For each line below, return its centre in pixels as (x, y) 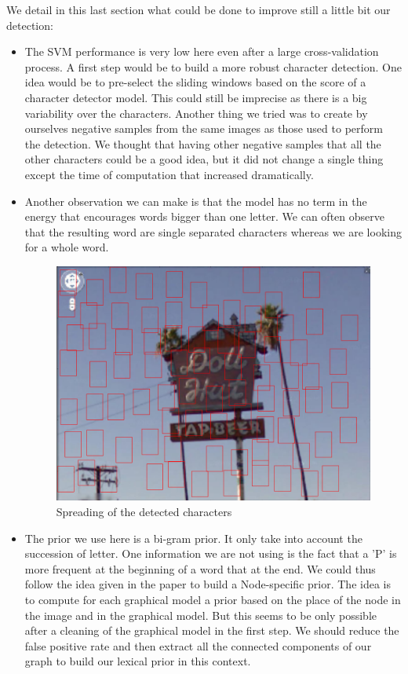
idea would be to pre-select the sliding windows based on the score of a (195, 82)
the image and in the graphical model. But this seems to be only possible (201, 615)
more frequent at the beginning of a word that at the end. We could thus (200, 568)
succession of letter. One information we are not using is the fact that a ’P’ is (211, 553)
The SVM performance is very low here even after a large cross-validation (202, 51)
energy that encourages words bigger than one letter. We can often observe (204, 216)
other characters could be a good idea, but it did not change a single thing (204, 159)
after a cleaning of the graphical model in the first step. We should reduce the (212, 630)
